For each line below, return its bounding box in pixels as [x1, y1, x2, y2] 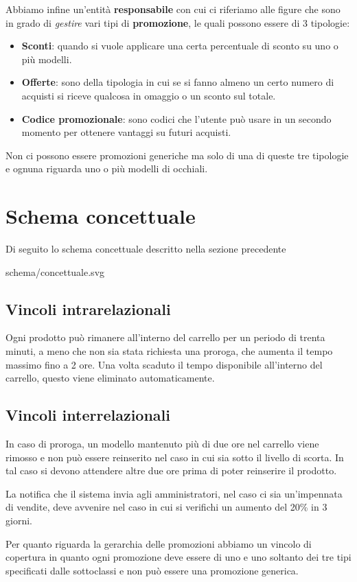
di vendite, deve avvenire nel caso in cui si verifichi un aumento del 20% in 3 [5, 500, 327, 514]
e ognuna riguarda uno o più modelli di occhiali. [5, 161, 208, 176]
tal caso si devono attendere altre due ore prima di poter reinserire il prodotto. [5, 463, 337, 478]
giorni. [5, 513, 32, 527]
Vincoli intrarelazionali [5, 298, 171, 319]
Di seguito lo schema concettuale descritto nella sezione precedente [5, 242, 286, 256]
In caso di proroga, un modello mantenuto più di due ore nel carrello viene [5, 436, 319, 451]
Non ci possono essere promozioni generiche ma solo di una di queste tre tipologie [5, 148, 349, 162]
